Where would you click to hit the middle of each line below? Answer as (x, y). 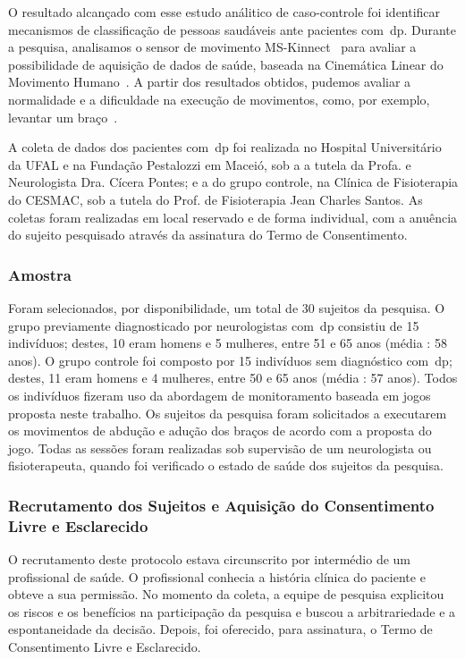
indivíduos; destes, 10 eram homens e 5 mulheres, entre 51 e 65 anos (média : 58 (228, 343)
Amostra (40, 274)
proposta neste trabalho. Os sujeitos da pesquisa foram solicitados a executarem (228, 413)
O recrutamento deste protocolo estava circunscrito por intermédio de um (210, 559)
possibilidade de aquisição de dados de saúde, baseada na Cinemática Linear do (226, 64)
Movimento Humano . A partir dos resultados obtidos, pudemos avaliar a (210, 82)
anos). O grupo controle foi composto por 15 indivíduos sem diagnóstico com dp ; (230, 360)
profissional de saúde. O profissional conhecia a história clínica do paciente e (217, 576)
